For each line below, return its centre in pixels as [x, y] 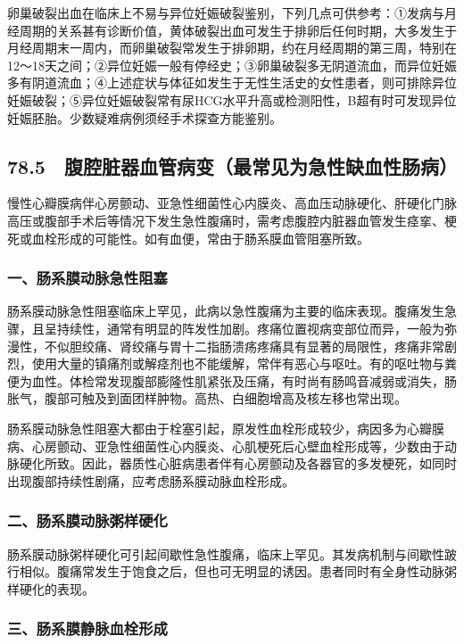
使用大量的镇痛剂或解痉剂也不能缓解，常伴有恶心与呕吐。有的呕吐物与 [238, 363]
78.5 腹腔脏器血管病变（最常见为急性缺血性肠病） [232, 165]
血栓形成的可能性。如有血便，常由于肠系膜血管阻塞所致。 [200, 238]
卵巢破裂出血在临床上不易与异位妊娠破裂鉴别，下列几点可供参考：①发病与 [226, 12]
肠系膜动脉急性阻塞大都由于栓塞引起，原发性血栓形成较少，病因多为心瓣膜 [226, 428]
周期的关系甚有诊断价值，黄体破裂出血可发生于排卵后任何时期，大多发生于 [238, 30]
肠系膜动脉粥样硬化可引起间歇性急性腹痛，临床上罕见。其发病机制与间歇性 [226, 553]
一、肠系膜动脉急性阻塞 [87, 278]
